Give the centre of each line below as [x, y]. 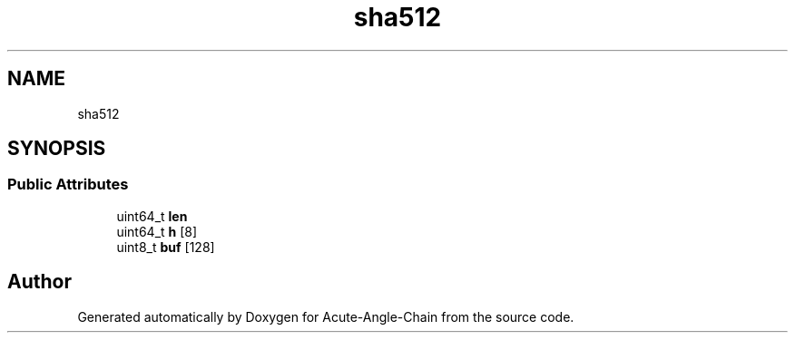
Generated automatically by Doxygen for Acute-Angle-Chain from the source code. [326, 316]
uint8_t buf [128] [166, 247]
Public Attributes [68, 185]
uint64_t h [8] [157, 231]
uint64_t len [152, 216]
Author [39, 282]
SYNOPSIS [57, 149]
